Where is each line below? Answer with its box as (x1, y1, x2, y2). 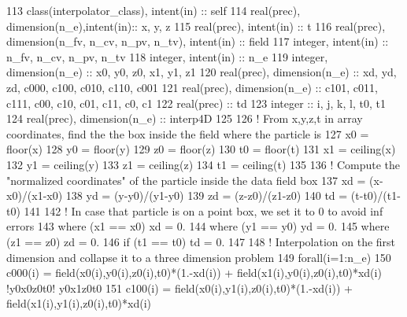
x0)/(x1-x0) (6, 187, 63, 204)
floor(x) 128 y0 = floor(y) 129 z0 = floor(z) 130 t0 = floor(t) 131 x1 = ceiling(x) (6, 141, 396, 157)
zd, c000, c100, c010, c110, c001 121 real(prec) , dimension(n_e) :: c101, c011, (6, 79, 378, 95)
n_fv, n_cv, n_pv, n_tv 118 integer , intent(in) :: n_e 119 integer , (6, 48, 328, 65)
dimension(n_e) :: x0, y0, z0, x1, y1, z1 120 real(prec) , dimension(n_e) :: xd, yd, (6, 64, 397, 80)
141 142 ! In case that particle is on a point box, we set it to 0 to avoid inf (24, 202, 383, 219)
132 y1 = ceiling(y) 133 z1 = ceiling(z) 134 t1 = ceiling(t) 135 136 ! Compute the (6, 156, 401, 172)
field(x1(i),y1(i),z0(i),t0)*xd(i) (6, 295, 152, 311)
